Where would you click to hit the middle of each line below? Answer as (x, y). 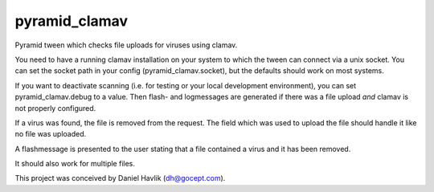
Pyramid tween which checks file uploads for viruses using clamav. (126, 45)
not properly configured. (55, 108)
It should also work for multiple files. (75, 164)
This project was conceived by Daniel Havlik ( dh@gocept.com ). (120, 178)
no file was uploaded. (51, 134)
